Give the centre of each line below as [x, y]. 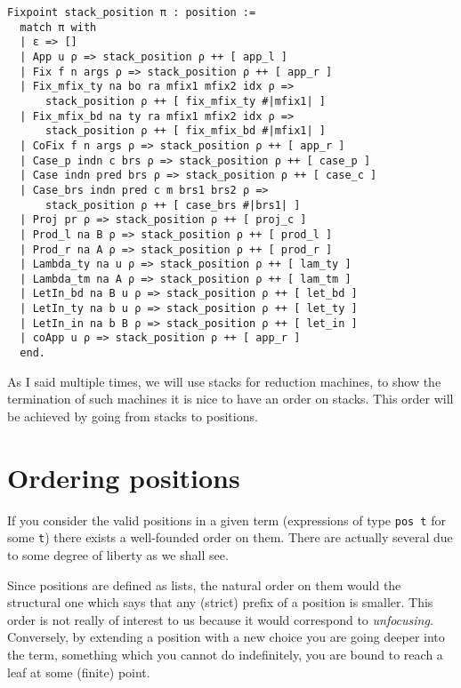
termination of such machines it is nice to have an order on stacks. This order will [230, 399]
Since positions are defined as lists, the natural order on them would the [204, 584]
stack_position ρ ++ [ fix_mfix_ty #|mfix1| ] [185, 101]
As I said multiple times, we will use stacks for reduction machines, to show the [224, 381]
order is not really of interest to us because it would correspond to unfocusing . [220, 619]
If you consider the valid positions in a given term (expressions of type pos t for [226, 520]
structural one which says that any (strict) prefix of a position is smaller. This [220, 602]
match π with [58, 27]
